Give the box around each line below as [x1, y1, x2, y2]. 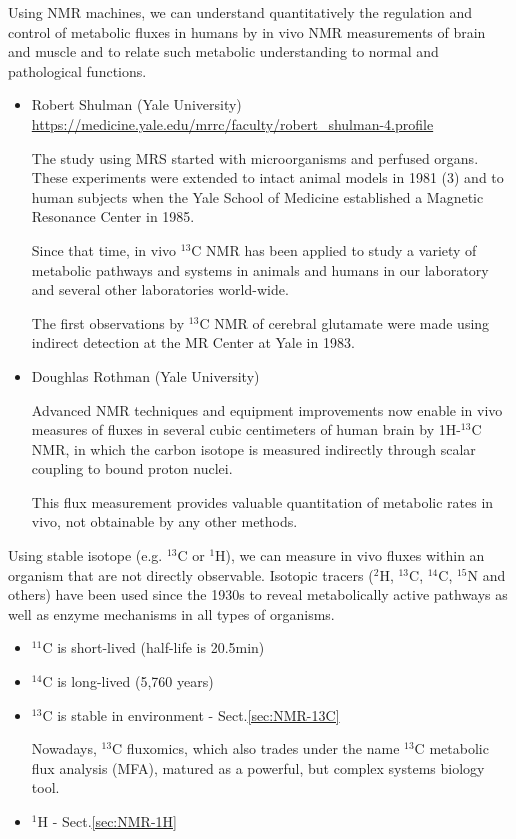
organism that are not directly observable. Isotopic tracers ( [8, 564, 374, 585]
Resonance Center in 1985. [31, 206, 195, 227]
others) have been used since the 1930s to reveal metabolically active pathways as [8, 584, 508, 605]
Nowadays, [31, 738, 97, 759]
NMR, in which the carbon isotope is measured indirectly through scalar [31, 438, 476, 459]
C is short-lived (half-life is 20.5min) [42, 637, 265, 658]
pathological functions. [8, 60, 147, 81]
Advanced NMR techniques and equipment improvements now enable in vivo [31, 399, 503, 420]
